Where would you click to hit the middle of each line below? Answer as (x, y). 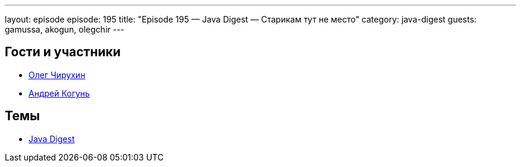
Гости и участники (63, 52)
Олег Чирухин (57, 75)
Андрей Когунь (59, 93)
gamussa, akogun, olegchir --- (65, 29)
